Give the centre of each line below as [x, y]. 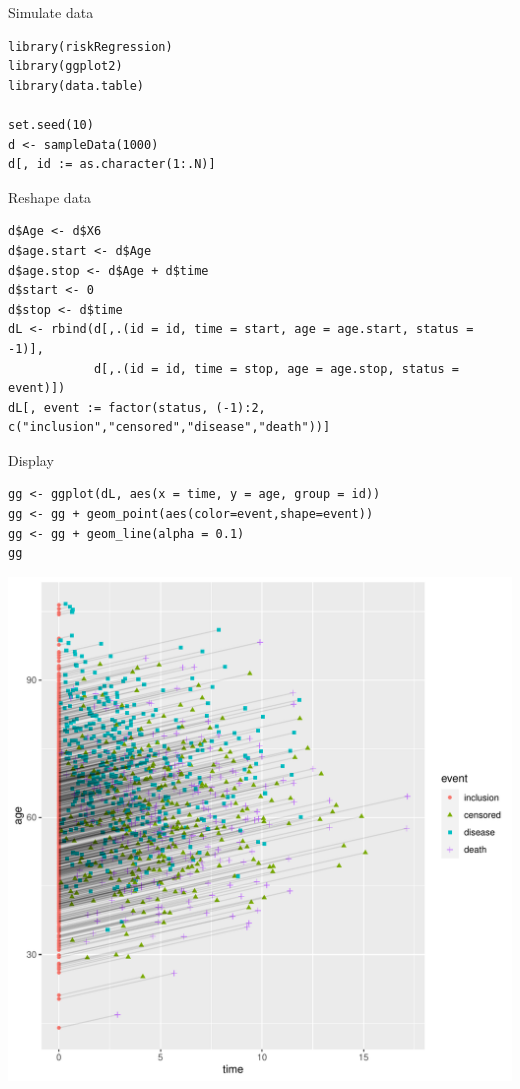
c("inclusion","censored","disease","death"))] [169, 427]
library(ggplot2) [65, 66]
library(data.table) [76, 85]
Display [31, 459]
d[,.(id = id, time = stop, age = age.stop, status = [276, 368]
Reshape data [50, 196]
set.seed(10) [51, 124]
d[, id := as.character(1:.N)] [112, 164]
